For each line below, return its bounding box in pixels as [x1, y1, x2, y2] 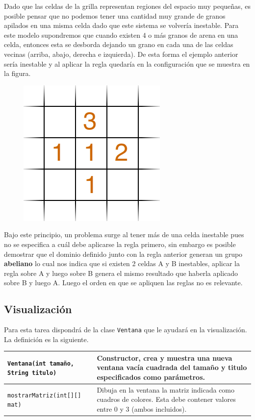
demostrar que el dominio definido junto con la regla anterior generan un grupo [4, 248, 243, 259]
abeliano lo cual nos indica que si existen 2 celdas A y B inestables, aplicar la [4, 258, 240, 269]
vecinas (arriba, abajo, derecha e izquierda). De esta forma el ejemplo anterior [4, 49, 238, 59]
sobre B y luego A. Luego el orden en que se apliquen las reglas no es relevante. [4, 277, 243, 288]
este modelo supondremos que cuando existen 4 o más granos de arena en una [4, 29, 238, 40]
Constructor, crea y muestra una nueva [97, 352, 232, 363]
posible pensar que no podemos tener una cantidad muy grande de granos [4, 10, 226, 21]
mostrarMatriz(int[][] [7, 392, 81, 399]
